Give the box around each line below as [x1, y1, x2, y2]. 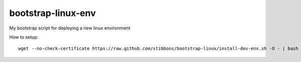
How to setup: [9, 34, 39, 40]
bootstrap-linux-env [9, 7, 96, 18]
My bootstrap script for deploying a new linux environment [9, 25, 130, 31]
